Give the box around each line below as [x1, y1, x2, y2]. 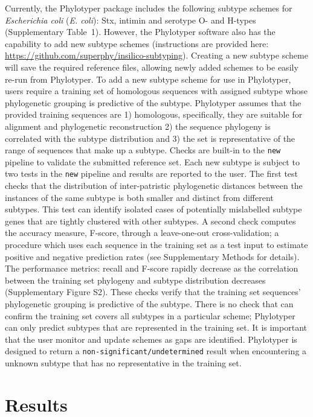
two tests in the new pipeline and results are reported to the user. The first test [5, 167, 298, 180]
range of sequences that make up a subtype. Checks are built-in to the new [5, 144, 281, 156]
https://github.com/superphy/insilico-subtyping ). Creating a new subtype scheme [5, 49, 308, 62]
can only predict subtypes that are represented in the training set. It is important [5, 321, 307, 334]
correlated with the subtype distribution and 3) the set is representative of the [5, 132, 295, 144]
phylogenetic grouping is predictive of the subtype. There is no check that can [5, 297, 294, 310]
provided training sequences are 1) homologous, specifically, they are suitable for [5, 108, 303, 121]
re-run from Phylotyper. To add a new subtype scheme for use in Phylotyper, [5, 72, 291, 85]
